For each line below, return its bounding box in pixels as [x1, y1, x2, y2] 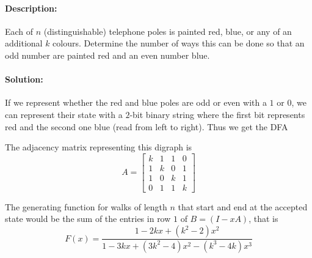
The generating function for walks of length [5, 200, 167, 213]
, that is [249, 212, 278, 225]
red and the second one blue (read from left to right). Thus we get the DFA [5, 120, 288, 133]
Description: [5, 1, 57, 14]
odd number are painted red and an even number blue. [5, 48, 210, 61]
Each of [5, 24, 34, 37]
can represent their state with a [5, 108, 123, 120]
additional [5, 37, 43, 50]
